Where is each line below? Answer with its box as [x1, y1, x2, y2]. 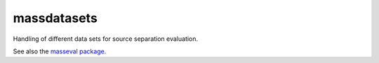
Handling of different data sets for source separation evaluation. [13, 35, 199, 43]
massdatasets [13, 10, 98, 26]
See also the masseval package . [13, 47, 107, 55]
